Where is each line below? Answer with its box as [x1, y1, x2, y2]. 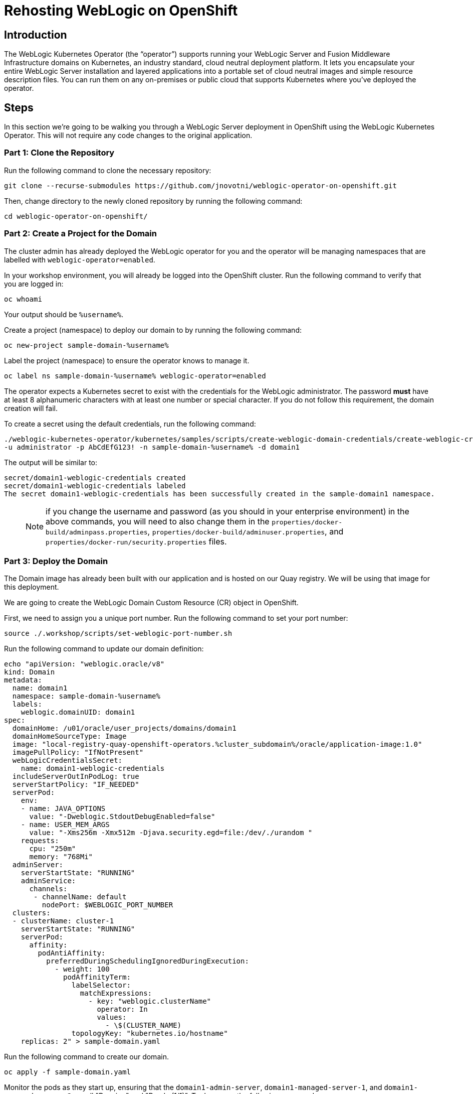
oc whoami [4, 295, 42, 303]
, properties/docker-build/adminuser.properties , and [147, 526, 344, 536]
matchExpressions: [80, 989, 152, 998]
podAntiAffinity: [38, 949, 106, 958]
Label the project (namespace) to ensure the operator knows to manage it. [4, 356, 250, 365]
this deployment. [4, 583, 59, 592]
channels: [29, 885, 68, 893]
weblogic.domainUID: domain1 [21, 708, 135, 717]
